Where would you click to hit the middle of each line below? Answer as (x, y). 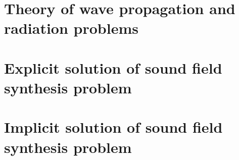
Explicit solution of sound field (113, 67)
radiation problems (71, 28)
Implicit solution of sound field (113, 127)
